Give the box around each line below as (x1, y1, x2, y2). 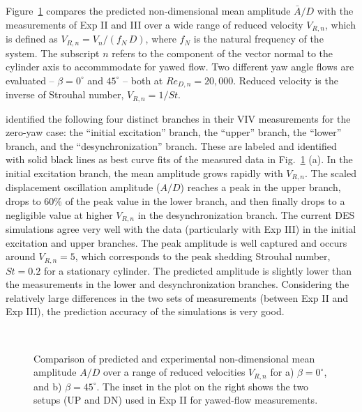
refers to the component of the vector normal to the (112, 45, 333, 60)
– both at (123, 73, 163, 87)
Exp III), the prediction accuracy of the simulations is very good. (6, 304, 285, 319)
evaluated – (6, 73, 54, 87)
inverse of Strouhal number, (6, 87, 124, 102)
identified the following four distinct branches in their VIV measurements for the (6, 111, 351, 125)
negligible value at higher (6, 207, 113, 222)
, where (145, 31, 176, 46)
